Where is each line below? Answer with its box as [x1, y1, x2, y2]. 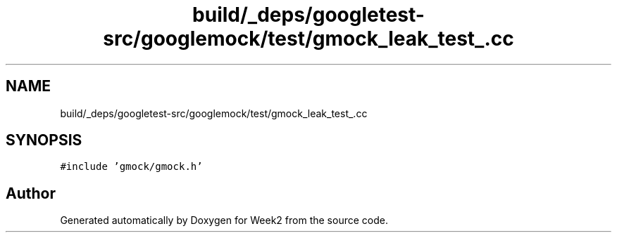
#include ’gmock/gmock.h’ [60, 161, 203, 173]
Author [6, 184, 56, 202]
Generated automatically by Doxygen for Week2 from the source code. [60, 214, 388, 227]
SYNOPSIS [6, 131, 82, 150]
